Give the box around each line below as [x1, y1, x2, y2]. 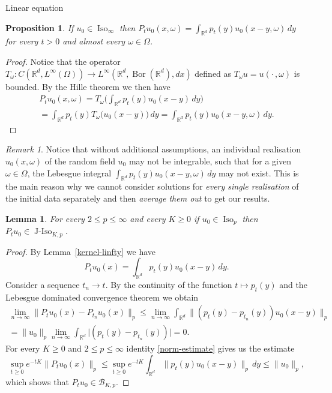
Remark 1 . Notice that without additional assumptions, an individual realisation [5, 143, 301, 155]
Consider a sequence [5, 278, 80, 290]
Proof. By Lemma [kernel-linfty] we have [5, 245, 156, 257]
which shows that [5, 375, 69, 388]
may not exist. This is [219, 166, 299, 179]
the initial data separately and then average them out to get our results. [5, 192, 270, 204]
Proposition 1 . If [5, 21, 74, 34]
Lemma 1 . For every [5, 212, 85, 224]
